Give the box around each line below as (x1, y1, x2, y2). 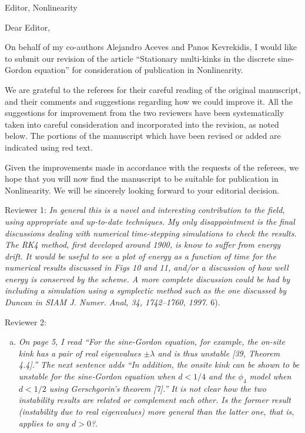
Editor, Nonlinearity (5, 1, 78, 13)
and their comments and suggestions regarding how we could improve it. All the (5, 95, 293, 107)
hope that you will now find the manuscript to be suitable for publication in (5, 172, 279, 185)
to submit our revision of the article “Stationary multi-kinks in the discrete (5, 52, 275, 64)
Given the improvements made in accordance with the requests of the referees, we (5, 161, 299, 173)
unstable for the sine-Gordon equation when (18, 370, 176, 382)
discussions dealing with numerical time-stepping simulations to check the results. (5, 227, 297, 239)
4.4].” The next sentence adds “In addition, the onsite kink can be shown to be (18, 358, 300, 371)
